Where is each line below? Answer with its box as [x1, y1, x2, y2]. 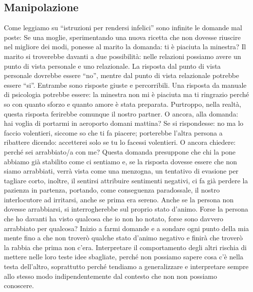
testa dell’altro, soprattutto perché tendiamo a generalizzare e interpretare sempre [4, 261, 249, 272]
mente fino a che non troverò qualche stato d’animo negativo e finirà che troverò [4, 233, 243, 243]
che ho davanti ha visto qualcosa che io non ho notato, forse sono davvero [4, 214, 223, 224]
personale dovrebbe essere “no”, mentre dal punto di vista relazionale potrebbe [4, 70, 239, 80]
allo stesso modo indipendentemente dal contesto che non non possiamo [4, 271, 217, 281]
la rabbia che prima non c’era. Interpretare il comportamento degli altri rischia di [4, 242, 247, 252]
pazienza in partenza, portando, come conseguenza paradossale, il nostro [4, 185, 220, 195]
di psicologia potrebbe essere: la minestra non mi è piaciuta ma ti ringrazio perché [4, 89, 249, 99]
